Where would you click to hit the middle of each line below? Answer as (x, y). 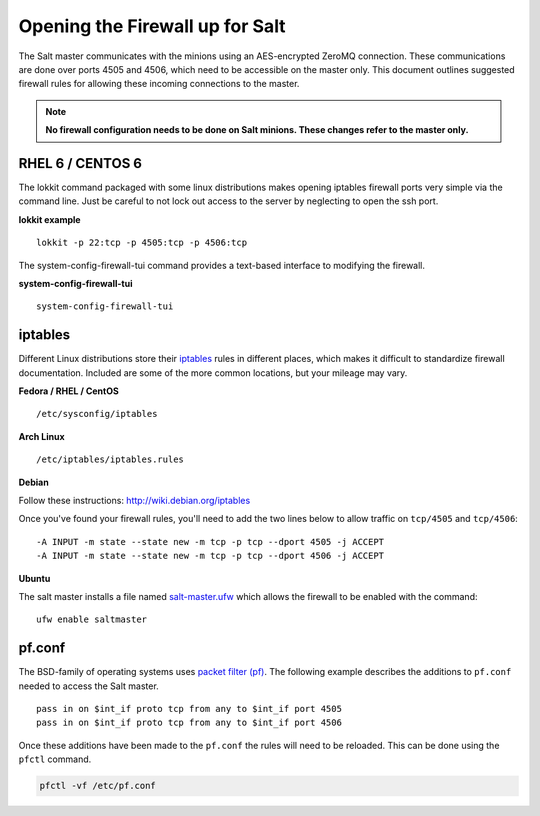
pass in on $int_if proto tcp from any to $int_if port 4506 (189, 723)
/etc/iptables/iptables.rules (110, 459)
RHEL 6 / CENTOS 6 (80, 163)
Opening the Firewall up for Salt (152, 26)
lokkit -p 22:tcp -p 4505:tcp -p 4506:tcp (142, 243)
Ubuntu (34, 578)
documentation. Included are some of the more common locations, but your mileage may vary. (213, 372)
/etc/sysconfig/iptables (97, 414)
